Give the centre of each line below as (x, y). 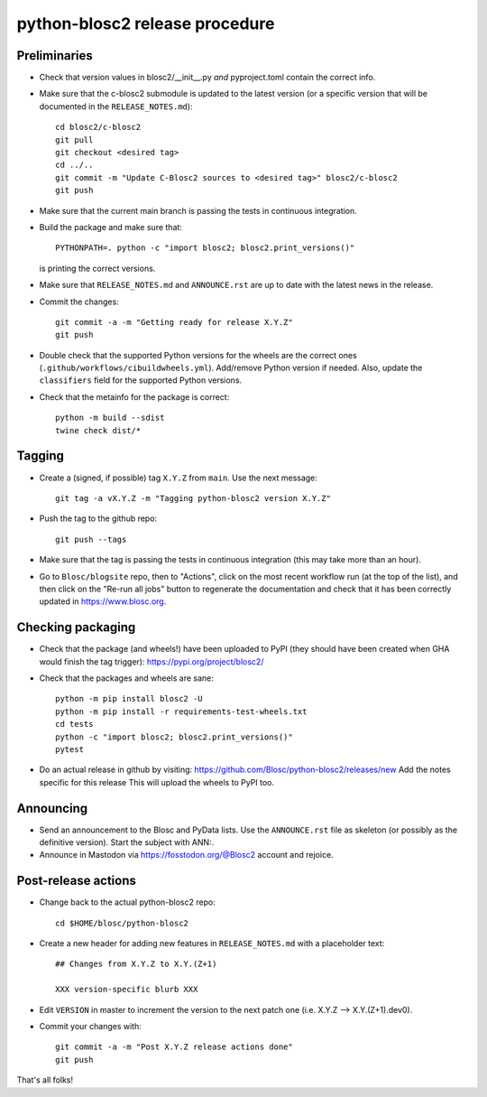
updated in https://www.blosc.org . (103, 601)
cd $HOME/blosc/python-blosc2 (122, 923)
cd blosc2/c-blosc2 (98, 127)
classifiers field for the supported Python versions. (141, 380)
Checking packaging (76, 628)
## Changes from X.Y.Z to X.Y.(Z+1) (136, 964)
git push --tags (91, 539)
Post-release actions (77, 881)
